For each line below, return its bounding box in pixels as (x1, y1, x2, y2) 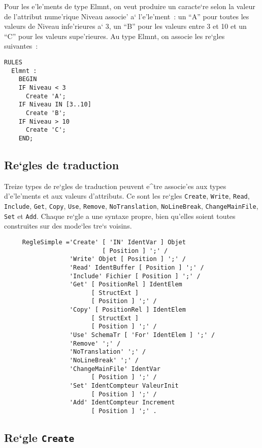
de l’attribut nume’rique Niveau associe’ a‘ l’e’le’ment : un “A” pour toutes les (4, 11, 249, 21)
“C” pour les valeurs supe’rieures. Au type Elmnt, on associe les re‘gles (4, 30, 225, 41)
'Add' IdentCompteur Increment (69, 399, 175, 406)
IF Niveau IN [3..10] (18, 101, 91, 108)
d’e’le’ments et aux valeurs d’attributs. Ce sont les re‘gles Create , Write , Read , (4, 191, 250, 201)
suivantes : (4, 41, 38, 51)
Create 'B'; (25, 109, 66, 117)
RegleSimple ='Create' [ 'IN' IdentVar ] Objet (22, 238, 186, 246)
